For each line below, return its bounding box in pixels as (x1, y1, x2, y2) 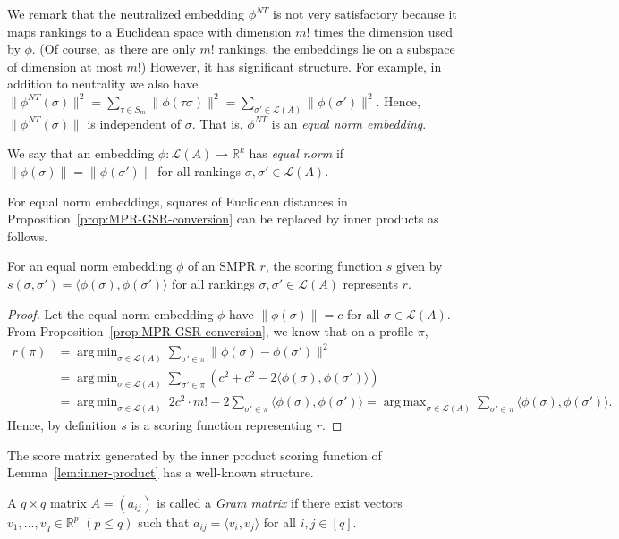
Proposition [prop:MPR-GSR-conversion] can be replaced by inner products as (7, 209, 439, 228)
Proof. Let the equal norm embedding (7, 304, 214, 323)
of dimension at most (7, 56, 123, 75)
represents (343, 274, 398, 292)
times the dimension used (314, 21, 454, 40)
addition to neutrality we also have (7, 74, 199, 93)
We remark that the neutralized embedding (7, 4, 244, 22)
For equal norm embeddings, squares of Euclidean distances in (7, 191, 348, 210)
